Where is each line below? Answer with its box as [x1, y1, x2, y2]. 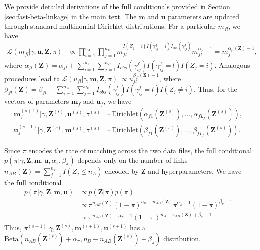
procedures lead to [4, 73, 60, 83]
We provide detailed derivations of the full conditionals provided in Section [4, 1, 230, 11]
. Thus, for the [194, 84, 237, 94]
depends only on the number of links [77, 155, 188, 165]
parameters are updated [168, 11, 240, 21]
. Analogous [214, 60, 250, 70]
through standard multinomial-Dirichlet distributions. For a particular [4, 21, 216, 31]
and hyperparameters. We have [148, 165, 242, 176]
